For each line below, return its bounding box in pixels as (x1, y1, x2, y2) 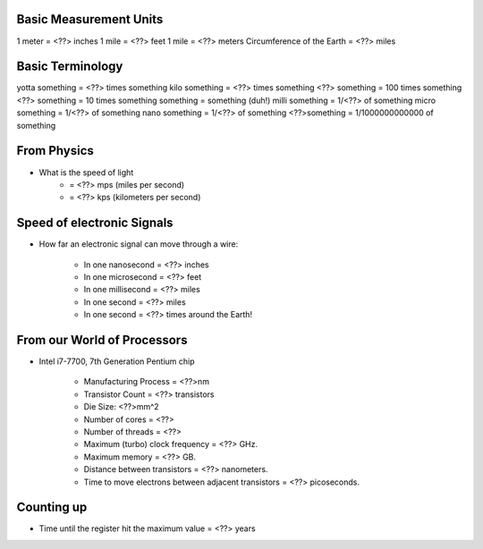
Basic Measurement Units (16, 12, 164, 27)
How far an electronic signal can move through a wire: (38, 239, 239, 249)
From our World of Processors (16, 332, 188, 348)
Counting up (16, 500, 88, 515)
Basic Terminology (16, 59, 123, 74)
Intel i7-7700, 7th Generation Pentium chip (38, 356, 196, 367)
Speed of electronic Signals (16, 215, 174, 231)
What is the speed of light (38, 166, 134, 178)
